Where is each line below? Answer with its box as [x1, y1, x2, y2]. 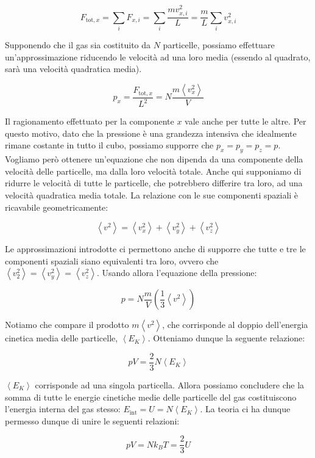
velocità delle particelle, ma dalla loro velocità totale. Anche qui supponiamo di [5, 164, 302, 177]
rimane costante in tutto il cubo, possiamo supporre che [5, 139, 214, 151]
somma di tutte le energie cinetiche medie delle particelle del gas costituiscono [5, 390, 297, 403]
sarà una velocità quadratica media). [5, 62, 142, 75]
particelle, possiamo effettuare [163, 38, 275, 51]
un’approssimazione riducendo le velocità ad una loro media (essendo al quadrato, [5, 50, 311, 63]
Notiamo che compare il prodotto [5, 318, 129, 331]
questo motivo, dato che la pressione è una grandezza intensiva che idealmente [5, 126, 297, 139]
